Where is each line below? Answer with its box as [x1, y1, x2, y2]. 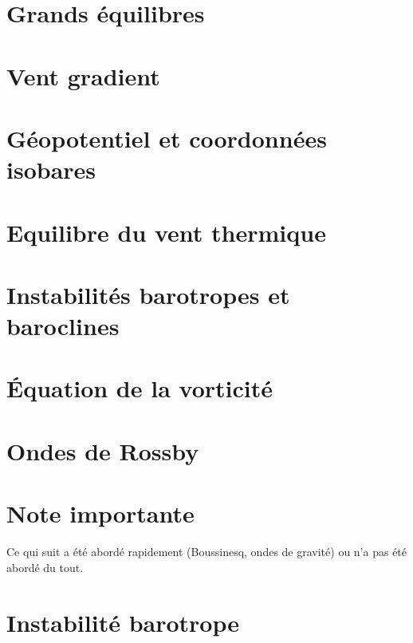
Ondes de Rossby [6, 434, 199, 467]
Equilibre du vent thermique [6, 215, 326, 248]
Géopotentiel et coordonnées [6, 121, 327, 154]
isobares [6, 153, 96, 186]
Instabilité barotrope [6, 606, 240, 638]
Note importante [6, 497, 195, 530]
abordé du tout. [6, 558, 84, 575]
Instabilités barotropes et [6, 278, 290, 310]
